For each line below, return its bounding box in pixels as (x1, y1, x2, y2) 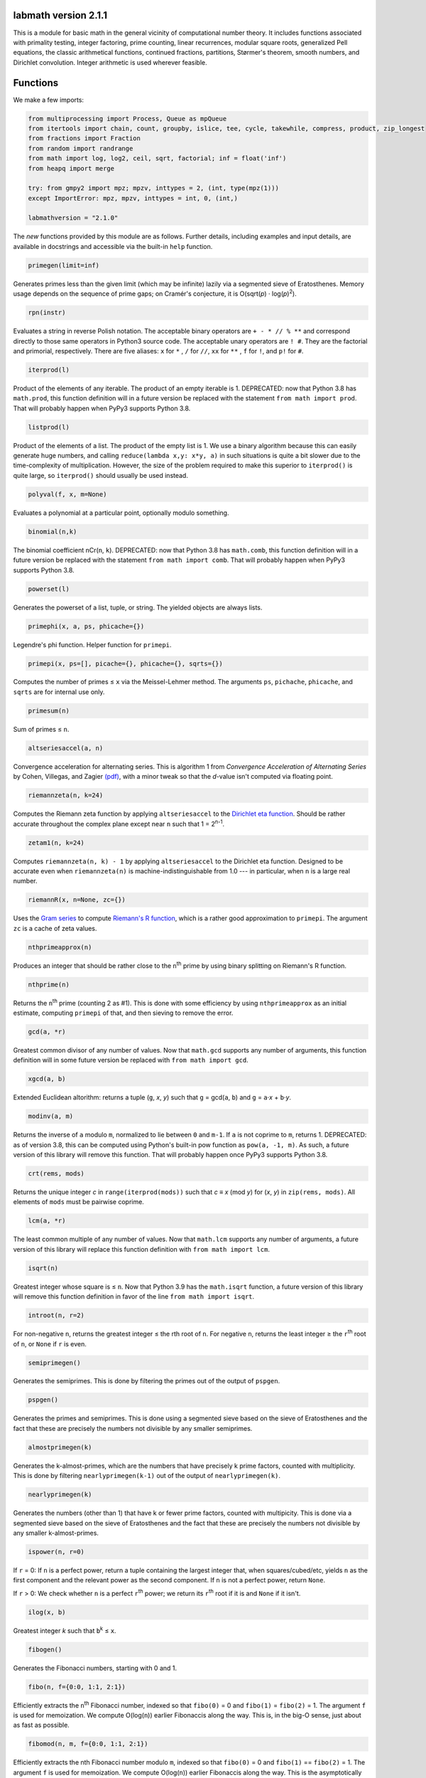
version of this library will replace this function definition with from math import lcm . (13, 1245, 270, 1253)
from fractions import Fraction (28, 134, 141, 142)
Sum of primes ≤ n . (13, 725, 70, 733)
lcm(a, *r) (28, 1217, 66, 1225)
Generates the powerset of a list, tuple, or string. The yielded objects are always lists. (13, 603, 263, 612)
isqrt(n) (28, 1264, 59, 1272)
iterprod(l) (28, 366, 70, 373)
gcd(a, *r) (28, 1028, 66, 1036)
